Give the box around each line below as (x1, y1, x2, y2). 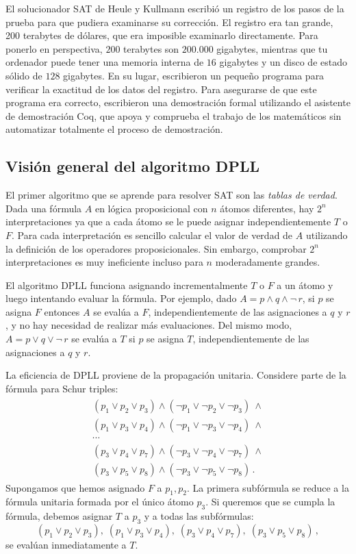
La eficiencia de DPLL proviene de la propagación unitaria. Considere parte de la (5, 368, 346, 382)
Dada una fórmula (5, 201, 82, 215)
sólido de (5, 68, 42, 82)
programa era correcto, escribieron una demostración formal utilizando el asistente (5, 95, 351, 110)
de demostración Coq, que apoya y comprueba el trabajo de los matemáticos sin (5, 108, 342, 123)
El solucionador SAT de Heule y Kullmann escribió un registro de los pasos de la (5, 1, 344, 15)
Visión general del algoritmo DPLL (5, 155, 259, 177)
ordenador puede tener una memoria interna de (5, 55, 204, 69)
